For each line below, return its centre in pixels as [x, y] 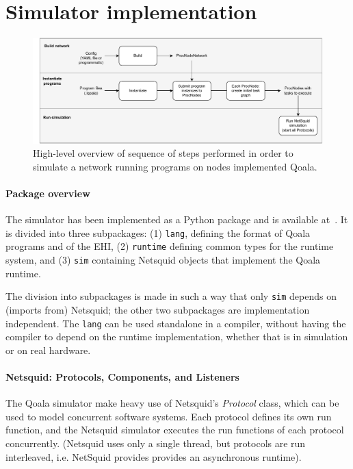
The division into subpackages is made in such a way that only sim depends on [171, 296]
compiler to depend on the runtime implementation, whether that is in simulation [177, 337]
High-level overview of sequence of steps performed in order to [163, 153]
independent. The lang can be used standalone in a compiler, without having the [176, 323]
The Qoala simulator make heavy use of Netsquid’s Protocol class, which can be [172, 403]
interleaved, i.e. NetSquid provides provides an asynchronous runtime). [154, 456]
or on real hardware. [48, 350]
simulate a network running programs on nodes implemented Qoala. [175, 166]
